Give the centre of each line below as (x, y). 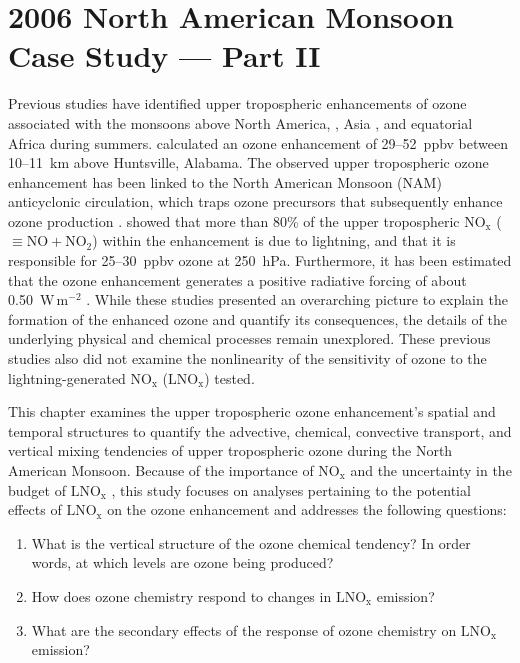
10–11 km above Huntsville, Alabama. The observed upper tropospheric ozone (248, 162)
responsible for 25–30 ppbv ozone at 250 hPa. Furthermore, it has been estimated (260, 260)
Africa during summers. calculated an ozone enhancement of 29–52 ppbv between (258, 142)
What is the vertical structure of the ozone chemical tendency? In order (251, 542)
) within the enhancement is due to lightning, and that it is (274, 240)
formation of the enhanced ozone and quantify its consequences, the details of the (257, 318)
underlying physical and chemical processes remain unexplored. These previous (249, 338)
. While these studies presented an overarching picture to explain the (297, 299)
